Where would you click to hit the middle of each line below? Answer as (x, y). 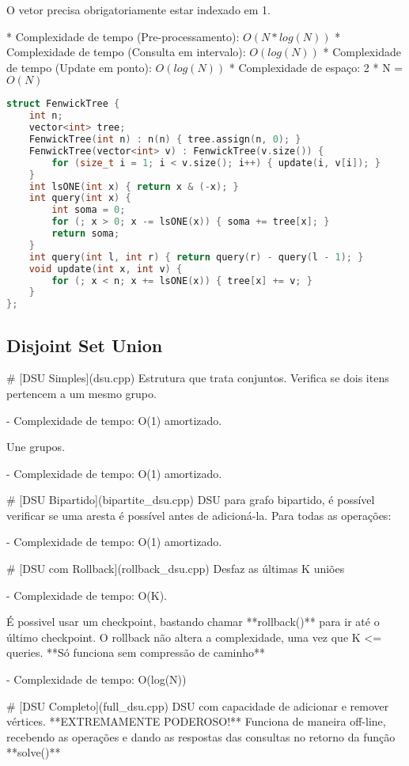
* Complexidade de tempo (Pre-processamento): (123, 36)
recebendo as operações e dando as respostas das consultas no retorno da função (201, 736)
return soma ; (86, 233)
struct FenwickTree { (63, 104)
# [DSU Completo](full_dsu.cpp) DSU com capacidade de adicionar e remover (198, 705)
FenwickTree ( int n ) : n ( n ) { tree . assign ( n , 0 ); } (165, 139)
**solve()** (34, 752)
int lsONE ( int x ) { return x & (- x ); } (134, 186)
